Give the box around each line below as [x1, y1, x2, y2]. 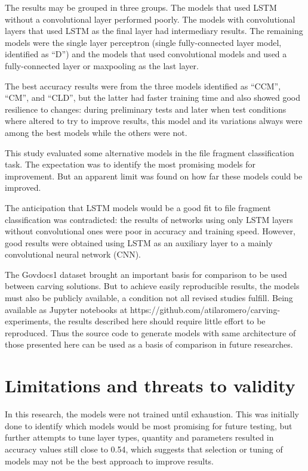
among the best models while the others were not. [5, 126, 187, 138]
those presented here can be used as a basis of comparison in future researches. [5, 338, 293, 351]
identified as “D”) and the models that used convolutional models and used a [5, 48, 287, 60]
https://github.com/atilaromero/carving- [130, 303, 281, 315]
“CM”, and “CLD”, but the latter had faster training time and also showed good [5, 91, 301, 104]
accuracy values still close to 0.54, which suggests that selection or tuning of [5, 442, 283, 455]
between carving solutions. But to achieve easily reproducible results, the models [5, 280, 300, 292]
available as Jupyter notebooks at [5, 303, 128, 315]
